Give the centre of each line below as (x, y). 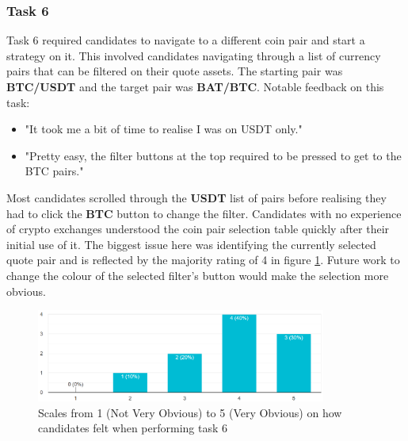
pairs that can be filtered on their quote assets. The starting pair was (175, 71)
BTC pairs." (54, 171)
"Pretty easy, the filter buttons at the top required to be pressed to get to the (213, 155)
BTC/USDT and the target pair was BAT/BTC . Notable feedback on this (195, 86)
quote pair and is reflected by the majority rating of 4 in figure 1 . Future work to (203, 260)
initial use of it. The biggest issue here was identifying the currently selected (191, 244)
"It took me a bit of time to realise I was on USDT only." (164, 129)
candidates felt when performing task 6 (133, 428)
